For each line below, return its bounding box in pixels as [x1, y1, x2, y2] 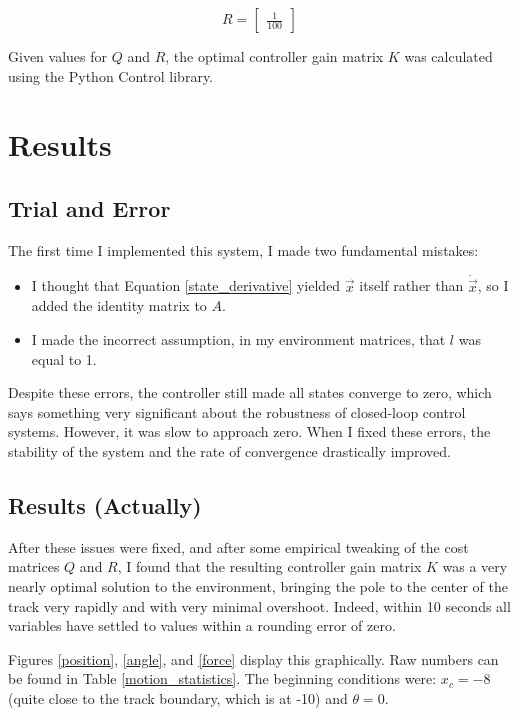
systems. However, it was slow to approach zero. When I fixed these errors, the [8, 421, 491, 442]
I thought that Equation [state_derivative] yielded [31, 275, 341, 296]
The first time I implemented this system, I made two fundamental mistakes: [8, 239, 479, 260]
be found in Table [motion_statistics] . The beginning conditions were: [8, 668, 437, 689]
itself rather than [359, 275, 464, 296]
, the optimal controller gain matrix [165, 46, 384, 66]
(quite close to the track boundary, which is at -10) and [8, 687, 348, 708]
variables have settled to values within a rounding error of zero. [8, 615, 396, 636]
